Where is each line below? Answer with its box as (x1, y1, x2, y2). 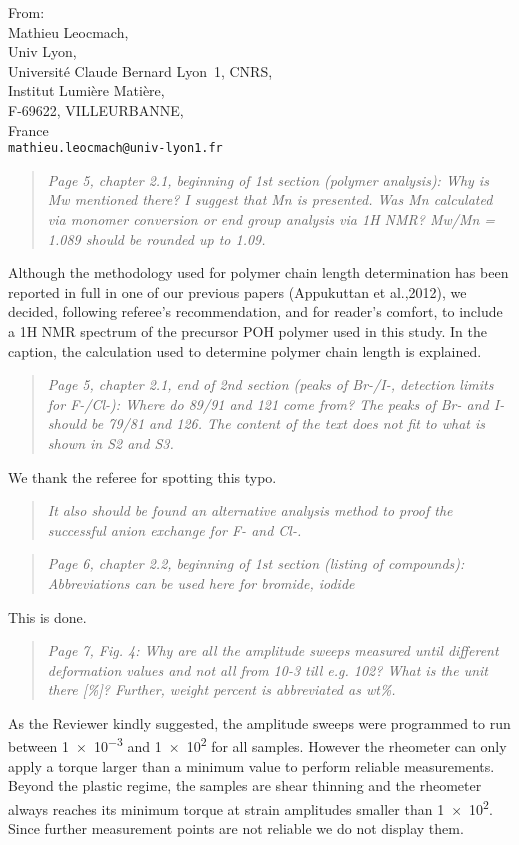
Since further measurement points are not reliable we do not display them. (8, 818, 464, 839)
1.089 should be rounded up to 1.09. (47, 228, 266, 249)
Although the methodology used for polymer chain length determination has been (8, 262, 509, 283)
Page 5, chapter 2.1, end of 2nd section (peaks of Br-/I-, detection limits (47, 374, 494, 395)
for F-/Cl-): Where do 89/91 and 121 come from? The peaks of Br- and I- (47, 393, 505, 414)
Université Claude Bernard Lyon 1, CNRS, (8, 60, 273, 81)
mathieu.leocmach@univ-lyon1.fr (8, 141, 223, 156)
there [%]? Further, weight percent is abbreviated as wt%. (47, 679, 396, 700)
